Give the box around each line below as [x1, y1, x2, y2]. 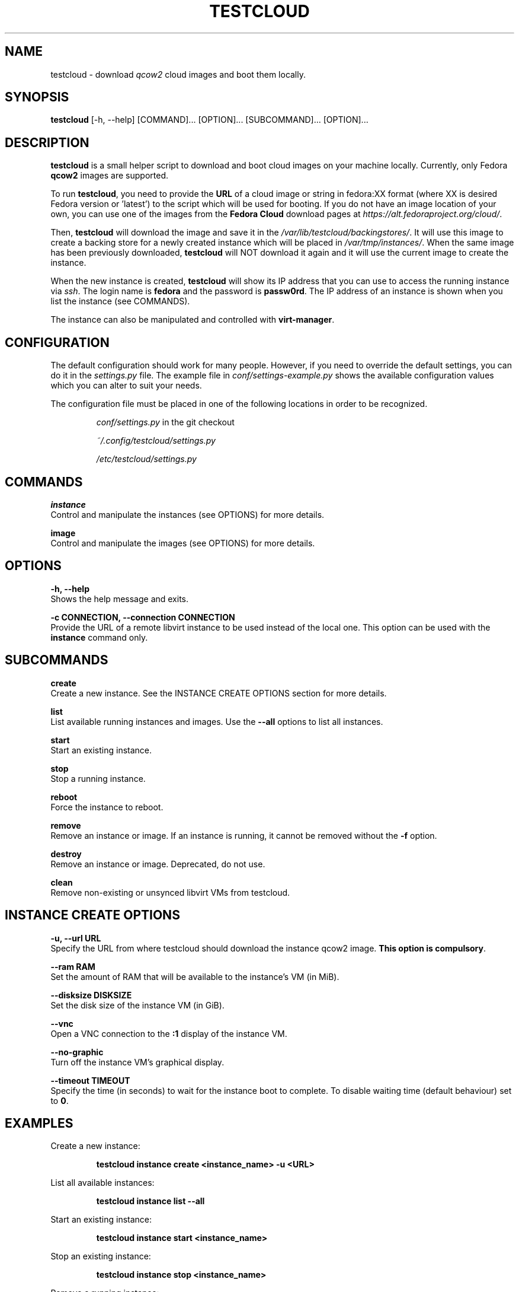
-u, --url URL [50, 933, 101, 943]
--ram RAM [50, 961, 95, 972]
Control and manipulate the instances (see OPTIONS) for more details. [50, 509, 325, 520]
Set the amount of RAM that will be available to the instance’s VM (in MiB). [50, 971, 339, 982]
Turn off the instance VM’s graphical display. [50, 1056, 225, 1067]
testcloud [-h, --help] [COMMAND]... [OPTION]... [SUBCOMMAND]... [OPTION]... [50, 114, 369, 125]
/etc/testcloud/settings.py [96, 454, 197, 464]
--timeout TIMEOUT [50, 1075, 130, 1086]
